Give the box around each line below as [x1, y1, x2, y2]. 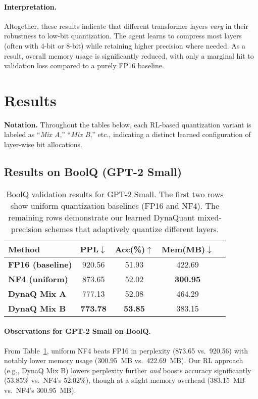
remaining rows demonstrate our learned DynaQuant [8, 211, 195, 223]
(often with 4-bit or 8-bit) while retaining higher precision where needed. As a [4, 40, 245, 51]
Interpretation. [4, 1, 57, 12]
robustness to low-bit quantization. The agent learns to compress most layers [4, 30, 242, 41]
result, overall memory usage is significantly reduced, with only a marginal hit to [4, 50, 254, 61]
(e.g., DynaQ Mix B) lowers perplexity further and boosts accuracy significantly [4, 365, 251, 375]
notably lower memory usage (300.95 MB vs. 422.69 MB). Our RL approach [4, 355, 243, 366]
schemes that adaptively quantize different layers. [44, 223, 219, 235]
